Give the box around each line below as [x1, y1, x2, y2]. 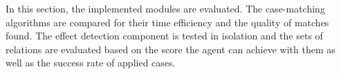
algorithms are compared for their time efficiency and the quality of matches [6, 15, 329, 29]
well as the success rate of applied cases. [6, 55, 176, 70]
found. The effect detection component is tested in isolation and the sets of [6, 28, 323, 43]
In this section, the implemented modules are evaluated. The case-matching [6, 1, 325, 15]
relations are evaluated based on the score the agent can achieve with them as [6, 41, 335, 56]
